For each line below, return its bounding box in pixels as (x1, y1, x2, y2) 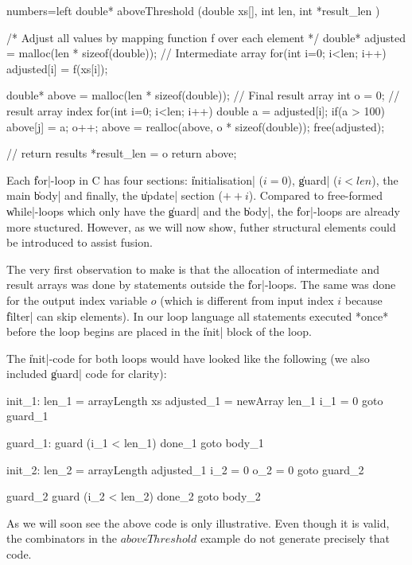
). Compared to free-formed (248, 187, 383, 204)
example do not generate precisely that (200, 530, 391, 547)
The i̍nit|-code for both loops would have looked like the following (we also (6, 349, 370, 366)
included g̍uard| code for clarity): (6, 365, 167, 382)
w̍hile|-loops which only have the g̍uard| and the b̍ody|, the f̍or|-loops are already (6, 202, 401, 219)
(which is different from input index (160, 291, 334, 308)
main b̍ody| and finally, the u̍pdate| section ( (6, 187, 223, 204)
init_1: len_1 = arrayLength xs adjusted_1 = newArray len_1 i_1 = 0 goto (6, 392, 383, 408)
